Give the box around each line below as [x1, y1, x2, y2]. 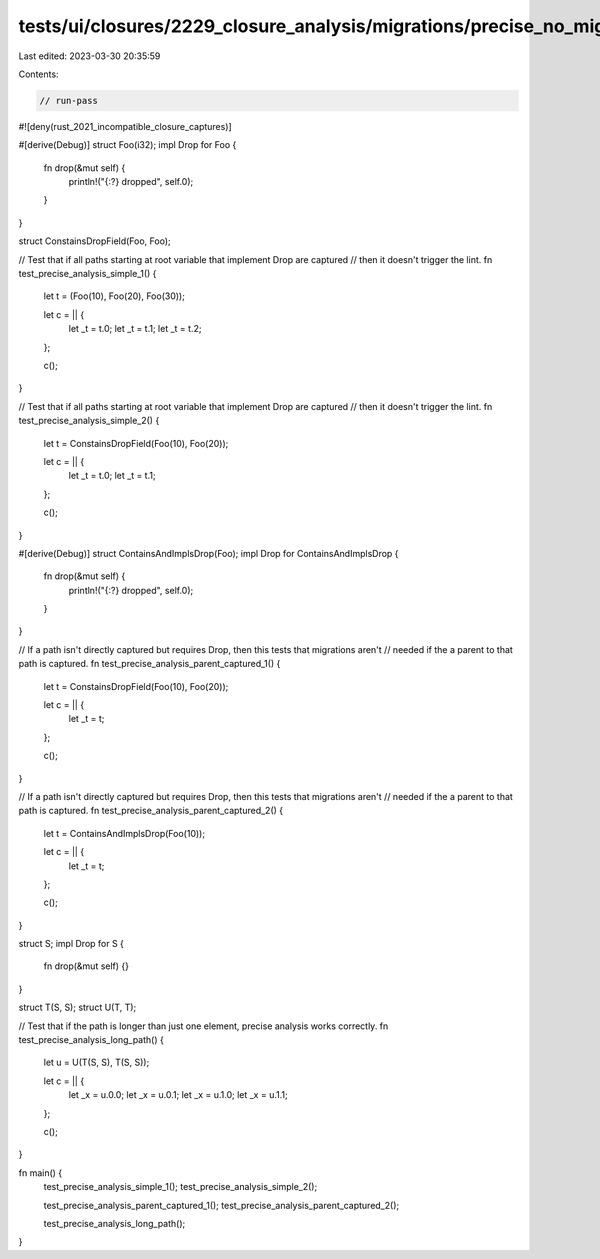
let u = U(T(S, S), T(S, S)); [43, 1056, 150, 1069]
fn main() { [18, 1166, 63, 1179]
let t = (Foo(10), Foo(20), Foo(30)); [43, 290, 185, 302]
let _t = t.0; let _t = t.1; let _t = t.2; [68, 323, 202, 335]
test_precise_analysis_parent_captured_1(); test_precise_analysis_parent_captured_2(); [43, 1199, 400, 1211]
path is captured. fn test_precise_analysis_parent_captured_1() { [18, 658, 281, 670]
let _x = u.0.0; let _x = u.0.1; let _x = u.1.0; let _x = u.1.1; [68, 1089, 289, 1101]
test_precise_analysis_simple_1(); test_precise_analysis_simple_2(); [43, 1181, 318, 1193]
